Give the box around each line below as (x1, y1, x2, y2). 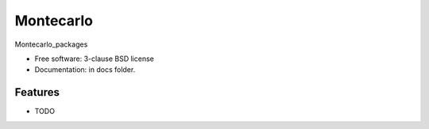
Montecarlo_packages (14, 40, 88, 49)
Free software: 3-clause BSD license (34, 54, 154, 63)
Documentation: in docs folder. (34, 65, 136, 74)
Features (14, 85, 60, 99)
